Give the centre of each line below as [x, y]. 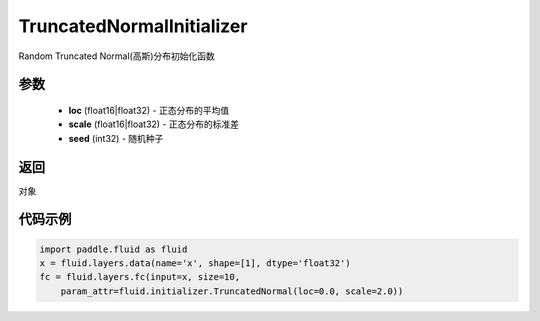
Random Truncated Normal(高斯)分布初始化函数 [116, 56]
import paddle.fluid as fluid [113, 249]
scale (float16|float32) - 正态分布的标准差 [154, 124]
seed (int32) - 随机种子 [116, 138]
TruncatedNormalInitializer [133, 26]
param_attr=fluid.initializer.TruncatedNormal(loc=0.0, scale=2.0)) [232, 291]
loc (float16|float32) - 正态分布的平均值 [149, 110]
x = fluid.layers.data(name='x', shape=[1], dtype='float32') [195, 263]
